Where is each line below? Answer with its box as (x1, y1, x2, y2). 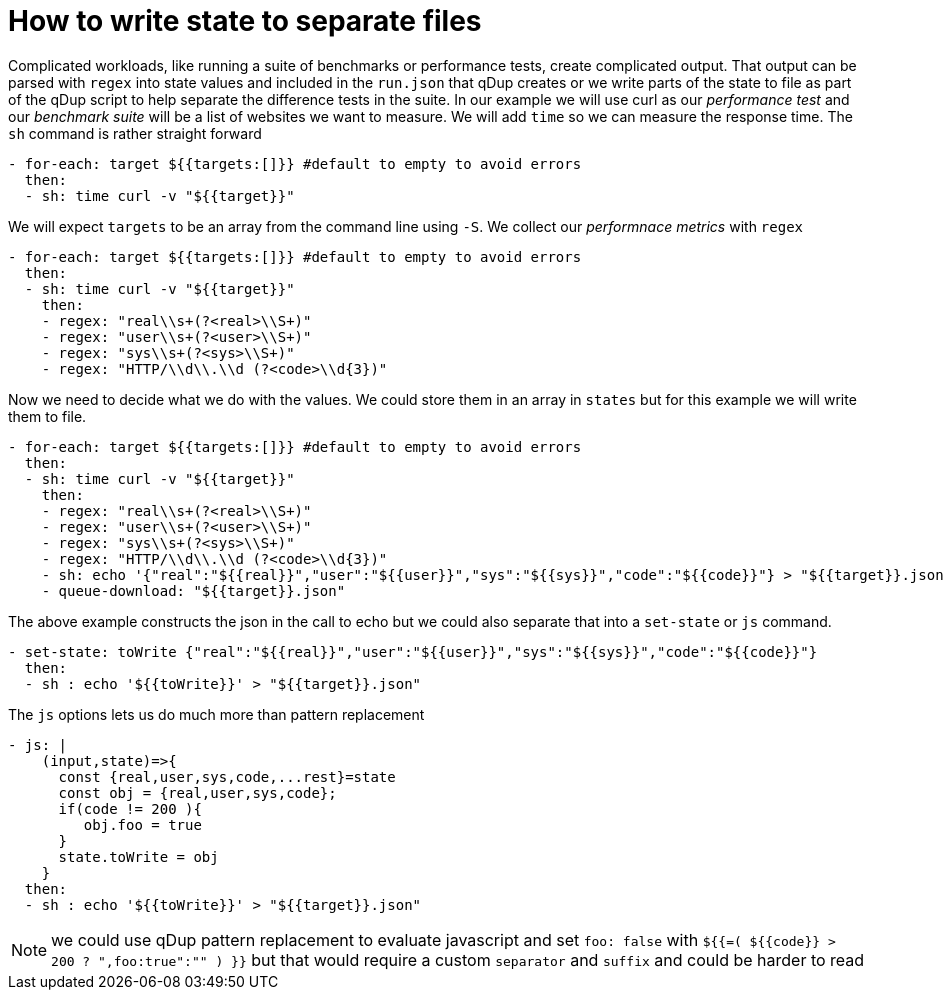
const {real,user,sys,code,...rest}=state (58, 768, 396, 785)
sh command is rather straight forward (8, 124, 262, 142)
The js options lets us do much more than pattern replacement (8, 705, 425, 723)
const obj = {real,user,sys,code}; (58, 784, 337, 801)
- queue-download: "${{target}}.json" (41, 582, 346, 599)
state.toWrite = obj (58, 848, 219, 865)
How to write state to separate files (8, 4, 482, 38)
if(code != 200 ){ (58, 800, 202, 817)
